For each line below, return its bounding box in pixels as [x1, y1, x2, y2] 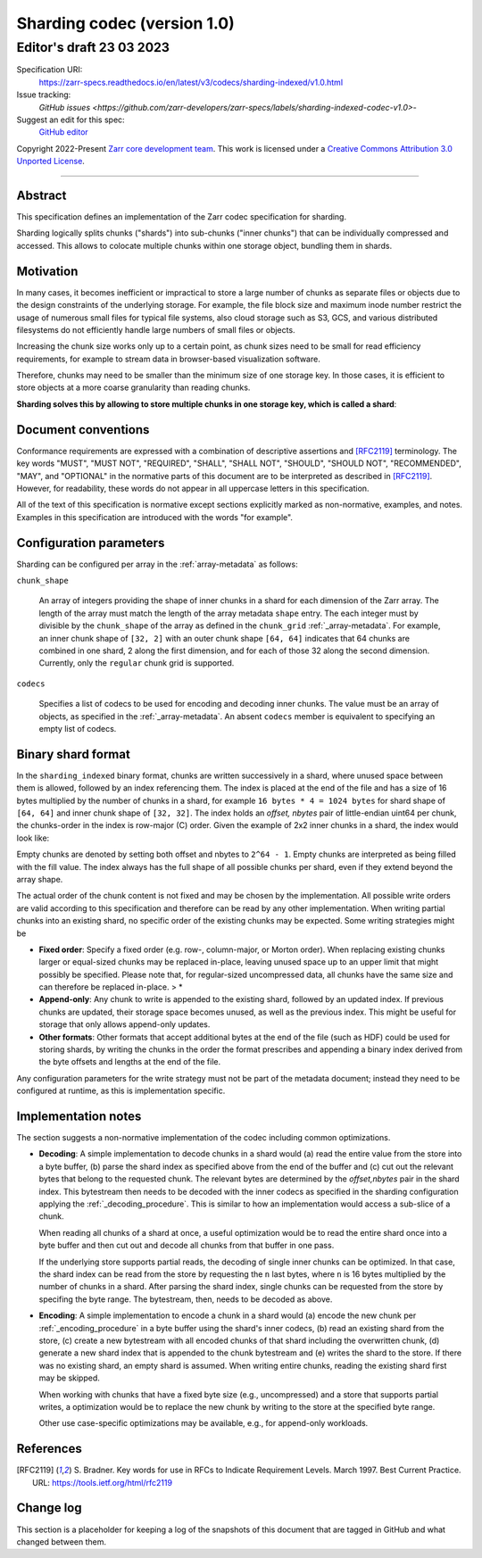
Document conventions [16, 422, 150, 437]
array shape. [16, 874, 63, 884]
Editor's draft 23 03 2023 [16, 39, 170, 55]
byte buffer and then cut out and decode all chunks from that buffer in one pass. [38, 1240, 335, 1251]
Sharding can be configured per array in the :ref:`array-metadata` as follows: [16, 559, 298, 569]
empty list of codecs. [38, 723, 117, 733]
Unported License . [16, 156, 85, 167]
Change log [16, 1500, 82, 1516]
